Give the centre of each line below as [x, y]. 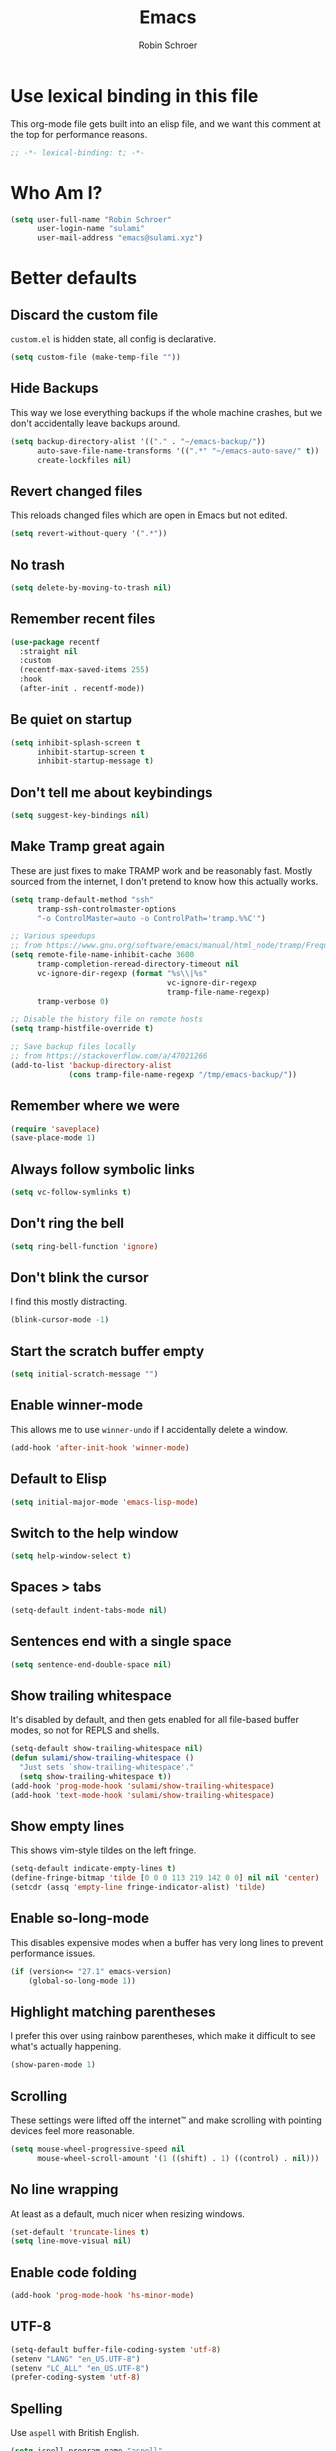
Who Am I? [56, 192]
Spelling [36, 2408]
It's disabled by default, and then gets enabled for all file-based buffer [155, 1720]
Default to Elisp [59, 1479]
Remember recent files [83, 619]
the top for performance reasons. [79, 134]
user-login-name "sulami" [90, 229]
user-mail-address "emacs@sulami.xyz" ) [119, 238]
